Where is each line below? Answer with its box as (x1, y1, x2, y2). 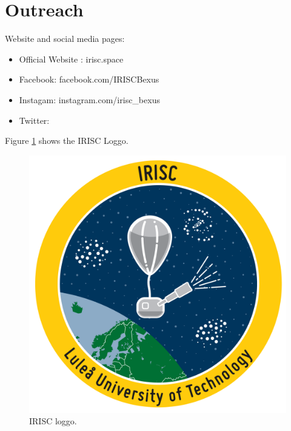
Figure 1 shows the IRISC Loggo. (5, 134, 129, 147)
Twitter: (19, 114, 50, 126)
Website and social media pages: (5, 32, 125, 45)
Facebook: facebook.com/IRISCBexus (19, 73, 159, 86)
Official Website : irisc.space (19, 52, 124, 65)
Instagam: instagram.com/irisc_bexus (19, 93, 160, 106)
